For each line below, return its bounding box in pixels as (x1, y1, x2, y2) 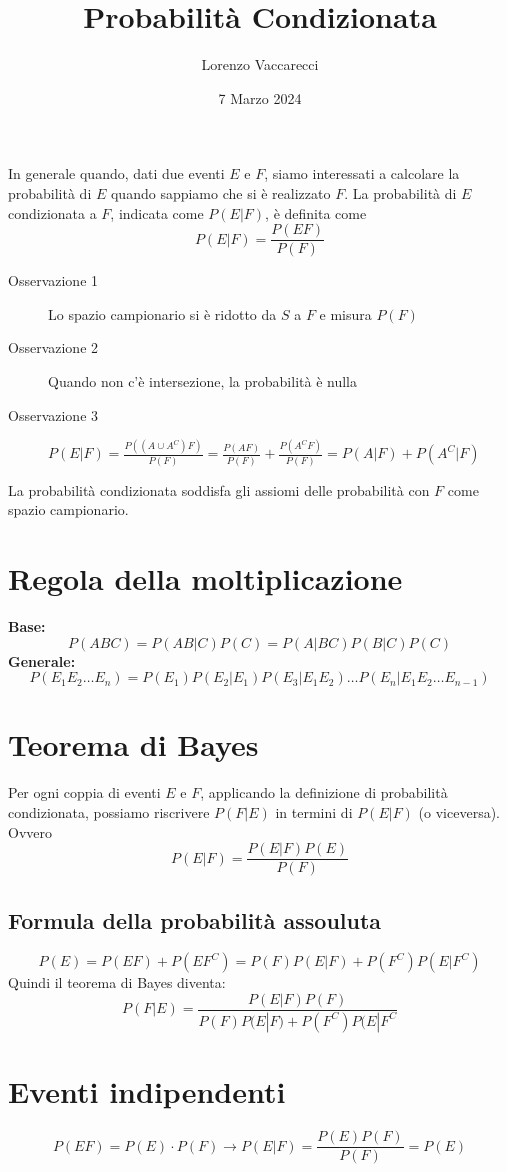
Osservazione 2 (8, 337, 99, 358)
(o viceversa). (418, 801, 500, 822)
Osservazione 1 (8, 270, 99, 291)
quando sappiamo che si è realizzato (110, 182, 331, 203)
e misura (319, 303, 372, 324)
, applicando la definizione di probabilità (200, 782, 448, 803)
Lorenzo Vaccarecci (201, 54, 319, 75)
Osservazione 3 (8, 404, 99, 425)
